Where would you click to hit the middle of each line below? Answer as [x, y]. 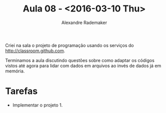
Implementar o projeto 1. [37, 105]
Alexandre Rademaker [84, 22]
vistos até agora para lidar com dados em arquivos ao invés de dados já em [83, 65]
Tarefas [21, 91]
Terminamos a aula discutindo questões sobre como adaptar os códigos [80, 60]
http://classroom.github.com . [35, 50]
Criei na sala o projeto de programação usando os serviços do [69, 45]
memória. [15, 71]
